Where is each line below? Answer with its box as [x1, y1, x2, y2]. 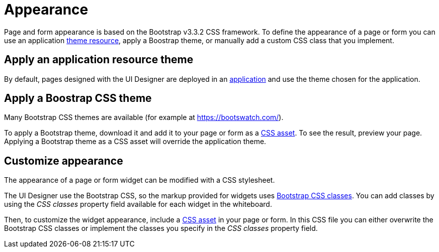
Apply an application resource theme [4, 53, 194, 66]
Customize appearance [4, 154, 123, 167]
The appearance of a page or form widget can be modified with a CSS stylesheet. [4, 176, 275, 185]
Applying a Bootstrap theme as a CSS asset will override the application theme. [4, 137, 267, 146]
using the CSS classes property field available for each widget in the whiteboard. [4, 200, 272, 209]
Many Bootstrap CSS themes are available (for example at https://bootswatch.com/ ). [4, 113, 284, 122]
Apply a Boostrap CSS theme [4, 92, 152, 105]
